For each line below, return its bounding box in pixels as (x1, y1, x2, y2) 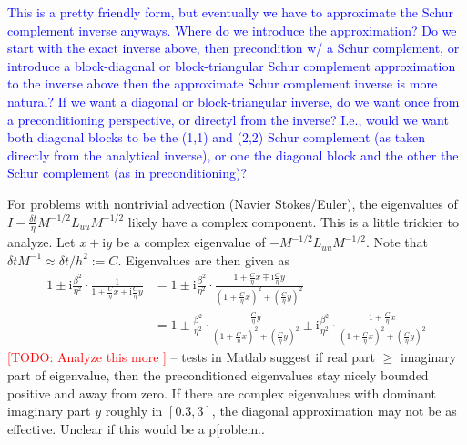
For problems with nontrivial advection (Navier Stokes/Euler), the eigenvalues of (7, 193, 458, 212)
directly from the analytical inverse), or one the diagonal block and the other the (7, 145, 459, 164)
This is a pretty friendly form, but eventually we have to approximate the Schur (7, 3, 453, 21)
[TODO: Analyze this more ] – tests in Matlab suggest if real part (7, 347, 375, 367)
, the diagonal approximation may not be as (211, 401, 457, 420)
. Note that (365, 233, 429, 252)
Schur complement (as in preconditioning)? (7, 163, 248, 182)
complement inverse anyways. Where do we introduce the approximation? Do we (7, 20, 457, 39)
